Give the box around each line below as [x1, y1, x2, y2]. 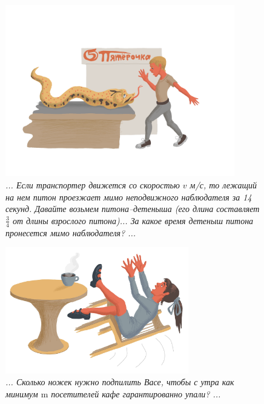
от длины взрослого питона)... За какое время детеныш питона [12, 214, 254, 227]
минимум [5, 387, 38, 400]
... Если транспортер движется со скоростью [5, 179, 180, 191]
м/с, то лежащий [190, 179, 257, 191]
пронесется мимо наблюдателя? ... [5, 226, 136, 239]
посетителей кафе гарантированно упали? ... [51, 387, 221, 400]
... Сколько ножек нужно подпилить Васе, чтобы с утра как [5, 376, 234, 388]
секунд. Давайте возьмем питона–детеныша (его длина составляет [5, 202, 260, 215]
